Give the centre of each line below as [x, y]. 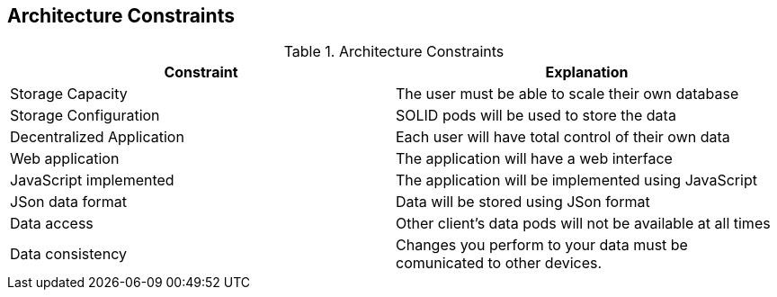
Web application [65, 159]
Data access [52, 224]
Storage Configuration [85, 116]
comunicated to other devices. [499, 263]
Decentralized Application [97, 137]
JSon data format [69, 202]
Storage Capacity [69, 94]
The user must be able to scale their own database [567, 94]
